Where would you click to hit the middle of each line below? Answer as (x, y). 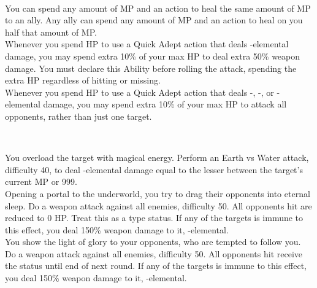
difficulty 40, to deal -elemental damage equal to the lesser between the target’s (154, 169)
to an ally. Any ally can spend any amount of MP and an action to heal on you (154, 20)
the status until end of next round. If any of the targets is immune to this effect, (156, 266)
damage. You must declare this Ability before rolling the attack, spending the (151, 68)
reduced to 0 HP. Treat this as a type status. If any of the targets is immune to (154, 218)
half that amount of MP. (51, 32)
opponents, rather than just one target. (78, 116)
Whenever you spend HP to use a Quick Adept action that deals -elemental (147, 44)
